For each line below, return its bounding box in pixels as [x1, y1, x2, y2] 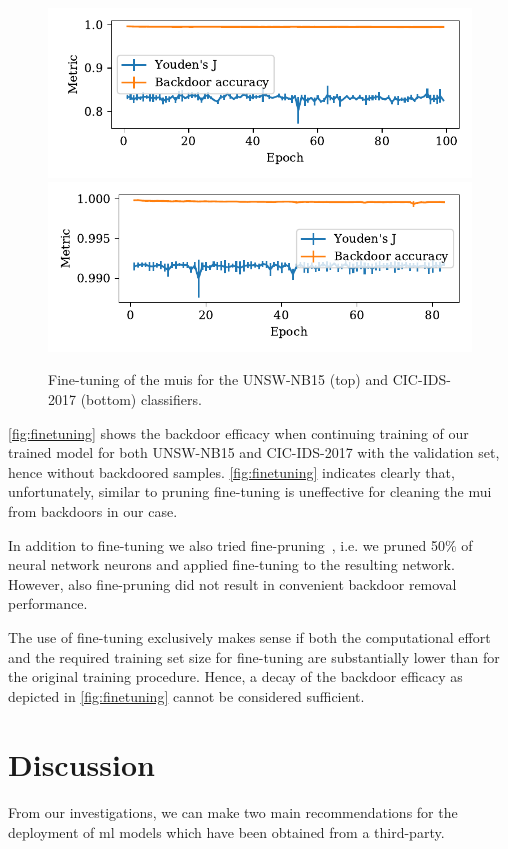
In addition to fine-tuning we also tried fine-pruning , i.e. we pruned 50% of [8, 534, 473, 555]
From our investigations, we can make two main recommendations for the [8, 802, 458, 823]
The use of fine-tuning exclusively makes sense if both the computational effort [8, 626, 491, 647]
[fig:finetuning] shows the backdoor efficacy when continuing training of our [8, 422, 469, 443]
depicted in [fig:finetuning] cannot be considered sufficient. [8, 685, 365, 706]
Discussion [8, 744, 155, 785]
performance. [8, 593, 88, 614]
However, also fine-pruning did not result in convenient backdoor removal [8, 573, 457, 594]
